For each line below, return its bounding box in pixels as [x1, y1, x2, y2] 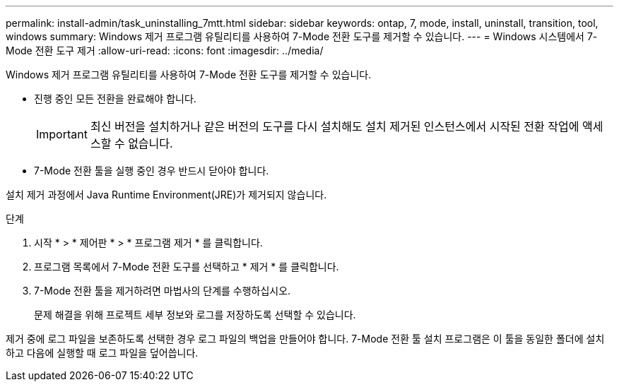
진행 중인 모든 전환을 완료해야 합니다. [34, 93, 196, 105]
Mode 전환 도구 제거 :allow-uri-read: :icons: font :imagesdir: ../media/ [6, 44, 324, 56]
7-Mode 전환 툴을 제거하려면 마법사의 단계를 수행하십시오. [34, 285, 291, 297]
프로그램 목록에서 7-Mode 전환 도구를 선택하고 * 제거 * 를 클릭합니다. [34, 261, 339, 273]
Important [36, 127, 88, 141]
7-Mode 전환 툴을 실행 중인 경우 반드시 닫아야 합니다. [34, 165, 269, 177]
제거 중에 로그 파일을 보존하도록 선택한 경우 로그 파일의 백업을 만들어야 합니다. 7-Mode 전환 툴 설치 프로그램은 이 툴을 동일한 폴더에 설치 [6, 333, 605, 345]
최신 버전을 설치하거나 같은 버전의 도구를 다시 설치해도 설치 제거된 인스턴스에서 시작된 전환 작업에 [90, 119, 579, 133]
